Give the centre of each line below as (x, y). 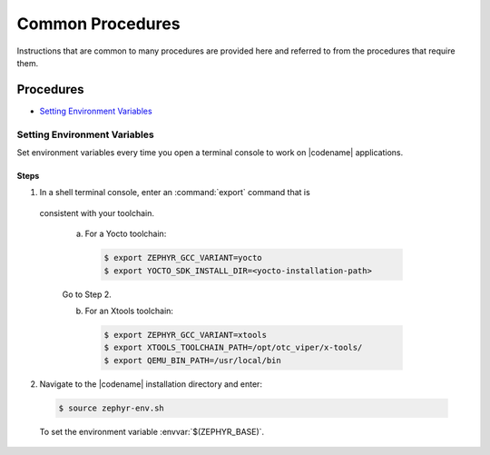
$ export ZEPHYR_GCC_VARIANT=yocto (183, 258)
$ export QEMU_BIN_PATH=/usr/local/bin (192, 360)
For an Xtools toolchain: (129, 311)
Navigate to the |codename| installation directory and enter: (151, 384)
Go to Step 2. (87, 294)
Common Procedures (98, 24)
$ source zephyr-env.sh (112, 408)
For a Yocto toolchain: (126, 234)
